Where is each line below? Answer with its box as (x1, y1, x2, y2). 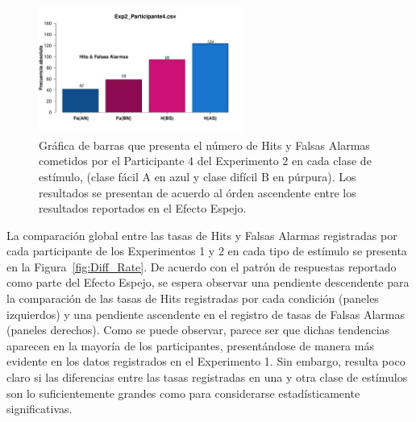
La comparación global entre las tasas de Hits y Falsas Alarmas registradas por (6, 226, 397, 243)
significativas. (6, 400, 73, 417)
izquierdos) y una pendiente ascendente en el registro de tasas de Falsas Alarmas (6, 305, 406, 322)
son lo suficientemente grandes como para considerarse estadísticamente (6, 384, 360, 401)
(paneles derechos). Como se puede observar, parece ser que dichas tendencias (6, 321, 390, 338)
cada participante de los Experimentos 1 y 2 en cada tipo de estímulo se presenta (6, 242, 407, 259)
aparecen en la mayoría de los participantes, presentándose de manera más (6, 337, 374, 354)
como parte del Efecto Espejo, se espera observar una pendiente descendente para (6, 274, 410, 291)
